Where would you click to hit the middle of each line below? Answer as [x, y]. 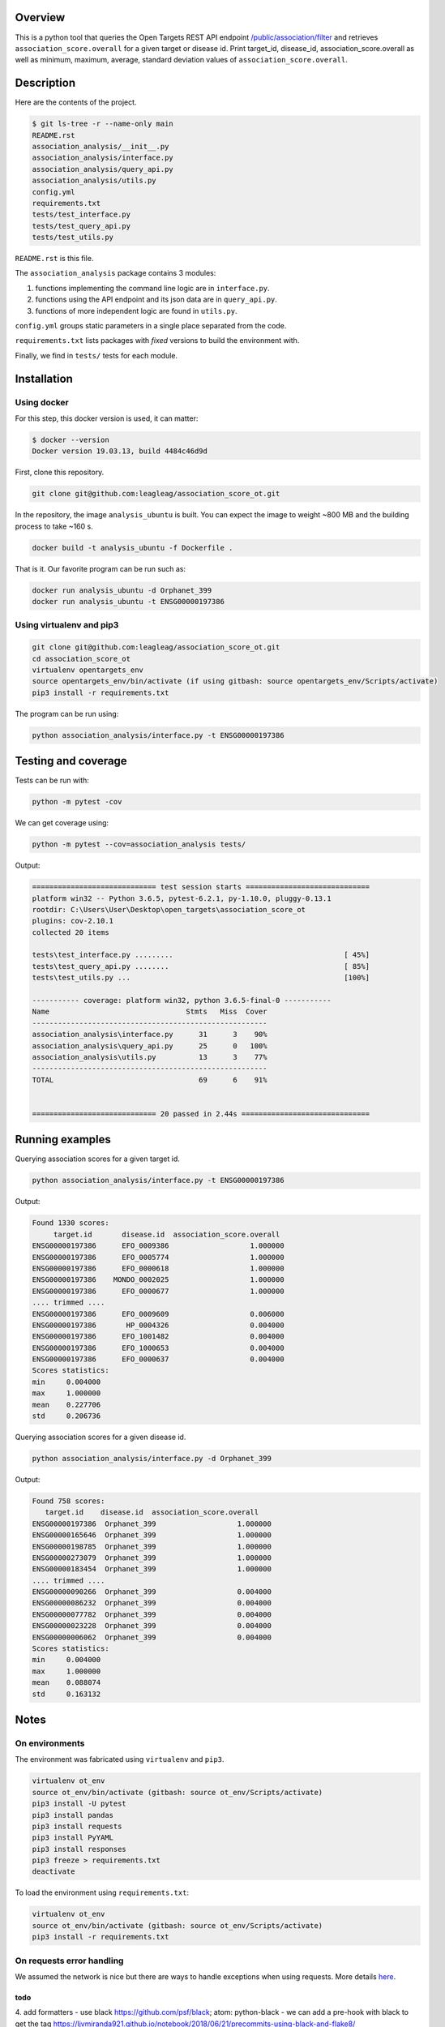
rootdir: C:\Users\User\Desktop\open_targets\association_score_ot [169, 909]
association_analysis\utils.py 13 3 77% [150, 1057]
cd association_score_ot [81, 658]
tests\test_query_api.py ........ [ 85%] [201, 966]
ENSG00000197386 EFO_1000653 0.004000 [158, 1348]
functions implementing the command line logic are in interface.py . [153, 288]
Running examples [63, 1140]
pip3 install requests [77, 1826]
